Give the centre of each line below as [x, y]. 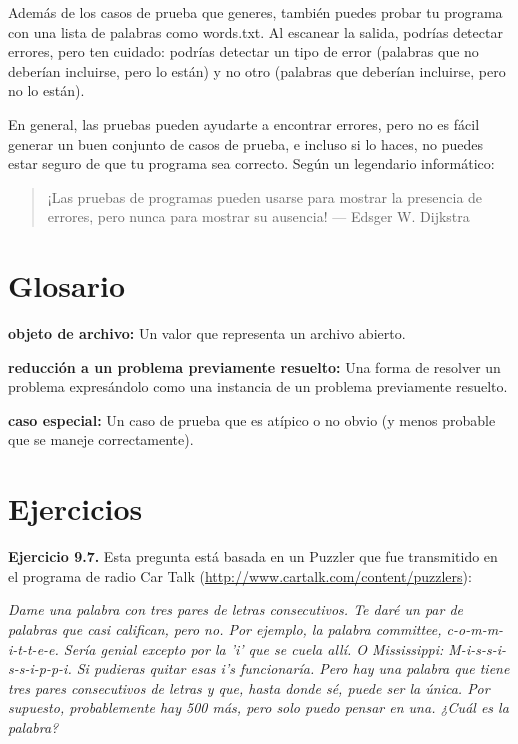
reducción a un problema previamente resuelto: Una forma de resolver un [254, 366]
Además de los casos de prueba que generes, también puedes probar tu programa [255, 12]
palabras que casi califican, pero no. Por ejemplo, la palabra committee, [225, 628]
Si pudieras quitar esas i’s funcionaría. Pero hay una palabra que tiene [293, 668]
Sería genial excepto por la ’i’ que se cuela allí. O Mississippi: [253, 648]
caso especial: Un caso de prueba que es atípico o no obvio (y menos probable [252, 419]
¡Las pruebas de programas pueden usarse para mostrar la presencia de [265, 196]
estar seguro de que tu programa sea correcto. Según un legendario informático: [251, 163]
